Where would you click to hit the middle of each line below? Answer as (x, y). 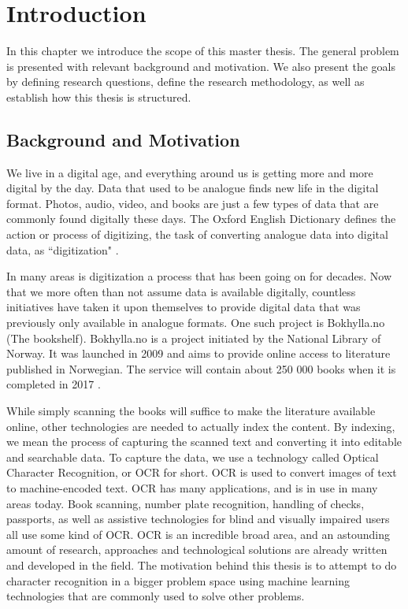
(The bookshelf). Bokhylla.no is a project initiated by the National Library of (194, 338)
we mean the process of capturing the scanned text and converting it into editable (204, 442)
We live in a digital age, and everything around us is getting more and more (190, 172)
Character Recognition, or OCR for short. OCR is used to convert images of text (202, 472)
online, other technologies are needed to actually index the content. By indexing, (201, 426)
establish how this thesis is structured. (99, 97)
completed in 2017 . (54, 384)
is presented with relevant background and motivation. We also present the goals (201, 66)
